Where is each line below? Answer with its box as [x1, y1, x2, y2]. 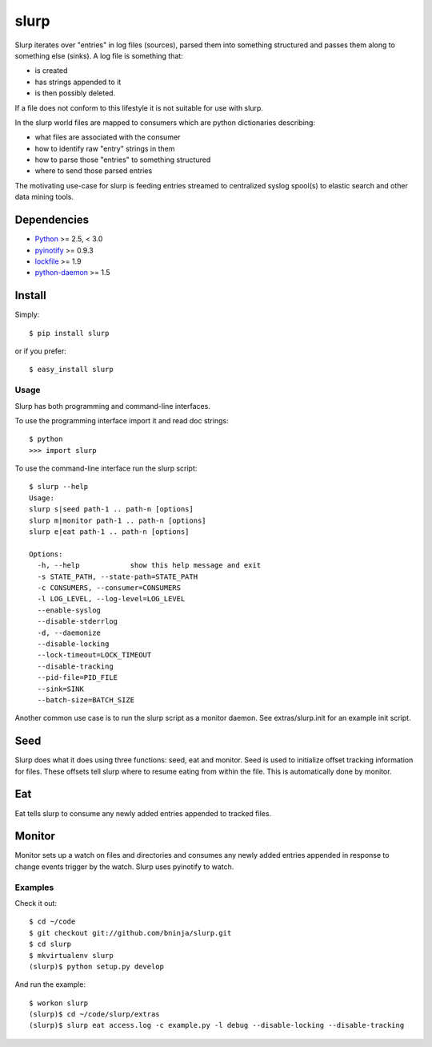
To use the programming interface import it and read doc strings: [14, 415, 229, 425]
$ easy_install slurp [29, 365, 114, 374]
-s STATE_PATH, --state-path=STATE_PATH [37, 572, 198, 581]
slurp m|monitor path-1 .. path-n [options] [29, 515, 207, 525]
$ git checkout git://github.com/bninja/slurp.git [29, 928, 232, 937]
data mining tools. [14, 192, 74, 202]
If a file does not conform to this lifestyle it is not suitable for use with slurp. [14, 103, 264, 112]
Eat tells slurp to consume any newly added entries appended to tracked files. [14, 808, 272, 818]
